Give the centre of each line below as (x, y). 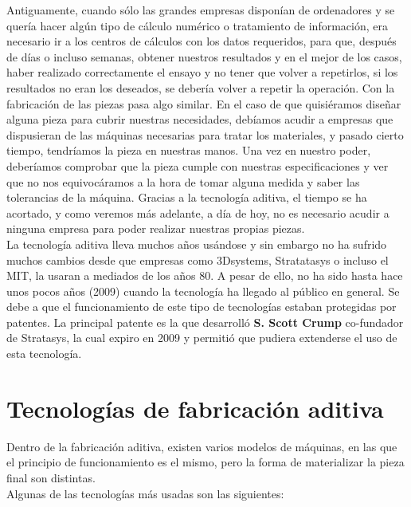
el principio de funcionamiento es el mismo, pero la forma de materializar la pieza (205, 462)
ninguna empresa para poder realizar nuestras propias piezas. (156, 228)
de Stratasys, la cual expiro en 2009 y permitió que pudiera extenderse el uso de (202, 338)
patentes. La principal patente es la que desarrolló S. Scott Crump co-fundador (205, 322)
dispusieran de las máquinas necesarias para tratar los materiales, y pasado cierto (205, 134)
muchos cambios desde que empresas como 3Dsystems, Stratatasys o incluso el (198, 259)
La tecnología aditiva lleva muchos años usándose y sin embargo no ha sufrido (197, 244)
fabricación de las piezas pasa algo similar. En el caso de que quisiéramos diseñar (204, 103)
